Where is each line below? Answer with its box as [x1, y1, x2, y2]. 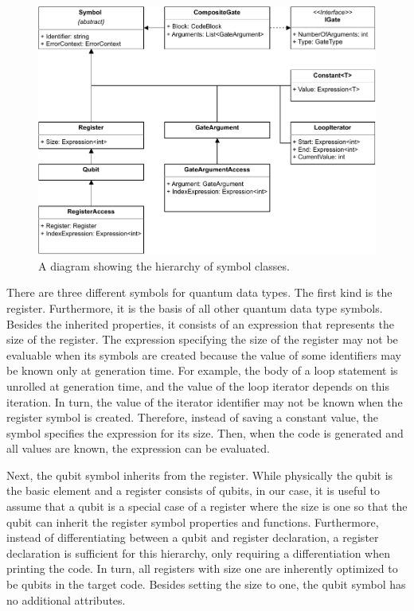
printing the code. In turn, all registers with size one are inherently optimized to [6, 560, 398, 577]
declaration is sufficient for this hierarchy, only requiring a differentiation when [6, 544, 390, 561]
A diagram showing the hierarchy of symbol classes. [38, 257, 290, 274]
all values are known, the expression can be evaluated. [6, 440, 270, 457]
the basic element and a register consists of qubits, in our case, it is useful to [6, 482, 380, 499]
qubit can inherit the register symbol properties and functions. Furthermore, [6, 513, 379, 530]
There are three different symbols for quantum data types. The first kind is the [6, 284, 393, 301]
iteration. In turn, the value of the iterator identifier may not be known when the [6, 393, 403, 410]
